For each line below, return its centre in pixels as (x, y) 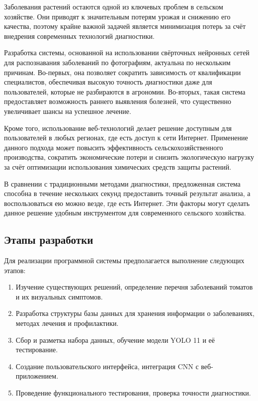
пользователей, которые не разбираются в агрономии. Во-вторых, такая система (125, 91)
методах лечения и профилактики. (67, 323)
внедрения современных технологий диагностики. (79, 36)
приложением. (37, 376)
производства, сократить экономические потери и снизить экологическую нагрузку (129, 157)
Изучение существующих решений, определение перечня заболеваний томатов (134, 287)
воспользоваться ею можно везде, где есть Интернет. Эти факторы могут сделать (127, 203)
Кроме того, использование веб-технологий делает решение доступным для (118, 128)
